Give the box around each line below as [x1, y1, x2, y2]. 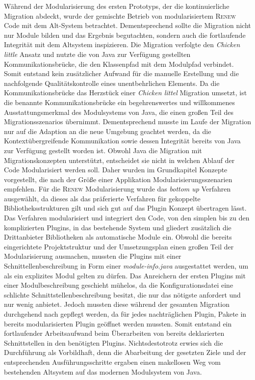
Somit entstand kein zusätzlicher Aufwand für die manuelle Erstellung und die [4, 68, 239, 79]
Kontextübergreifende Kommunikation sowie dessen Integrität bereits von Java [4, 136, 241, 146]
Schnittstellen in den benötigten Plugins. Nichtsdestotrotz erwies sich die [4, 337, 223, 348]
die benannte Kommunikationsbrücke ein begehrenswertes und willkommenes [4, 97, 235, 107]
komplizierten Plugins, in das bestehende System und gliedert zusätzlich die [4, 222, 231, 232]
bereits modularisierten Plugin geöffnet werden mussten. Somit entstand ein [4, 318, 232, 328]
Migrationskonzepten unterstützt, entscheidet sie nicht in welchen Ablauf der [4, 155, 235, 165]
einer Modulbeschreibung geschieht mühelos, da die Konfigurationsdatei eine [4, 280, 233, 290]
